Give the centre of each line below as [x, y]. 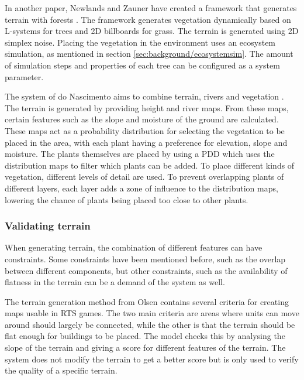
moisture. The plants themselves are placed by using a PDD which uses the [140, 154]
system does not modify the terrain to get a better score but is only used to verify [152, 359]
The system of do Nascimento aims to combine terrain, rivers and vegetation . [144, 96]
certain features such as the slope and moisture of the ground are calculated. [142, 119]
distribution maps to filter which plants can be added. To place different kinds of [150, 165]
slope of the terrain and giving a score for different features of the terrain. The [145, 348]
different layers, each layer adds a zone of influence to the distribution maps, [141, 188]
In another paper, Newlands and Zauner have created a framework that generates [151, 8]
